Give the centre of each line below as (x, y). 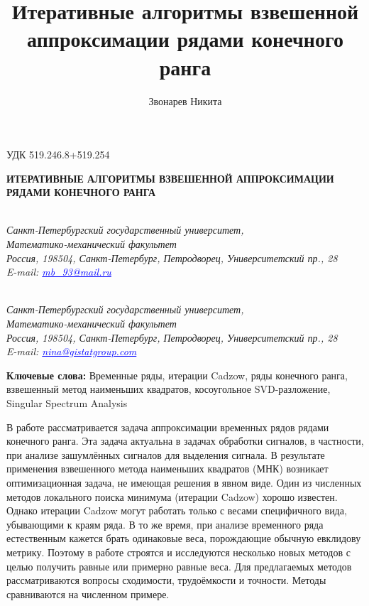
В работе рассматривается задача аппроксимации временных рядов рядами (168, 427)
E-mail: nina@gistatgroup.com (72, 351)
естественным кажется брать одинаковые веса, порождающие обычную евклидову (184, 538)
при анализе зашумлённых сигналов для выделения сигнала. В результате (166, 454)
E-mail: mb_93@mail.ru (59, 272)
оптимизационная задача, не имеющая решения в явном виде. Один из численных (184, 482)
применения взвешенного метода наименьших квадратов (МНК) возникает (167, 469)
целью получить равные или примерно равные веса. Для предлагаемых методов (179, 566)
